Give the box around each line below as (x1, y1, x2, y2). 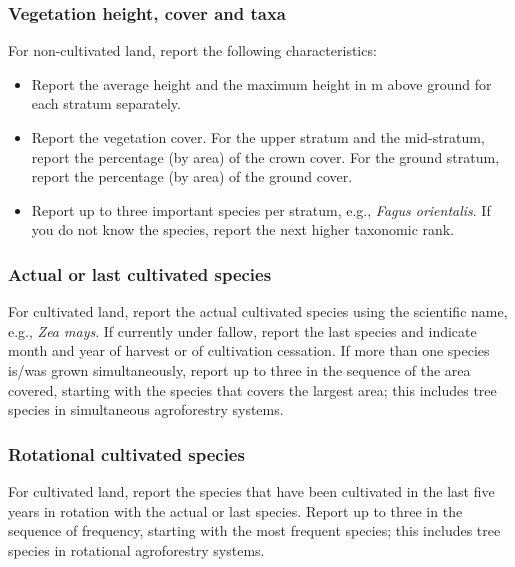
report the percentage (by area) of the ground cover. (31, 166, 353, 187)
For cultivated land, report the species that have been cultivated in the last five (8, 480, 495, 501)
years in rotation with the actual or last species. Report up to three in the (8, 500, 463, 521)
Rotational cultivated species (8, 441, 245, 466)
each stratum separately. (31, 93, 181, 114)
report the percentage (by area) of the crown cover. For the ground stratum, (31, 146, 500, 167)
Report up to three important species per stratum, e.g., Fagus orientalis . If (31, 199, 491, 220)
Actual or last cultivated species (8, 261, 272, 286)
